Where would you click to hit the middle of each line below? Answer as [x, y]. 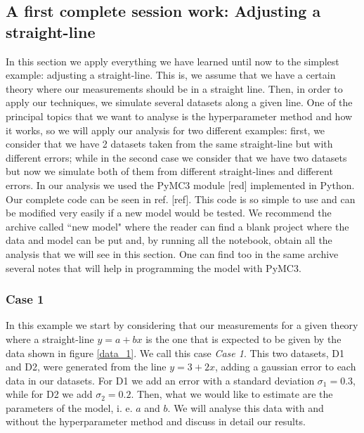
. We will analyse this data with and [246, 407]
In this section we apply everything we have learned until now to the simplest [173, 61]
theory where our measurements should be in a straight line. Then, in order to [174, 88]
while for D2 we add [49, 394]
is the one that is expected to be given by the [243, 338]
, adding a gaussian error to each [285, 367]
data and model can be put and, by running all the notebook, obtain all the [169, 240]
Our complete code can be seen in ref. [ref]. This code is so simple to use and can [181, 199]
